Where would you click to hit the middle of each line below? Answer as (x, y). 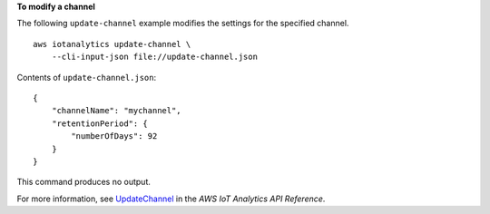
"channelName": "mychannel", (116, 111)
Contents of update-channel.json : (87, 77)
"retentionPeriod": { (100, 123)
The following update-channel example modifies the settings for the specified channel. (183, 24)
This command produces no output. (84, 182)
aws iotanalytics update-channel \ (112, 44)
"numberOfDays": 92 (114, 136)
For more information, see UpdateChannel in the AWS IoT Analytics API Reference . (171, 199)
